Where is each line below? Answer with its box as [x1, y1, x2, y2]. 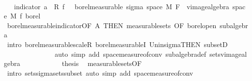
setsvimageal [209, 49, 247, 59]
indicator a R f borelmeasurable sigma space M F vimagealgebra [14, 1, 229, 11]
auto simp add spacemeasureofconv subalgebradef [54, 49, 206, 59]
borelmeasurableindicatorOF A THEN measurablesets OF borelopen [7, 20, 217, 30]
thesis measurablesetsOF [62, 58, 142, 68]
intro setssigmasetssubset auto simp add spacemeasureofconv [7, 67, 193, 78]
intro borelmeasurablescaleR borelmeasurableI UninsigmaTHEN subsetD [7, 39, 228, 49]
